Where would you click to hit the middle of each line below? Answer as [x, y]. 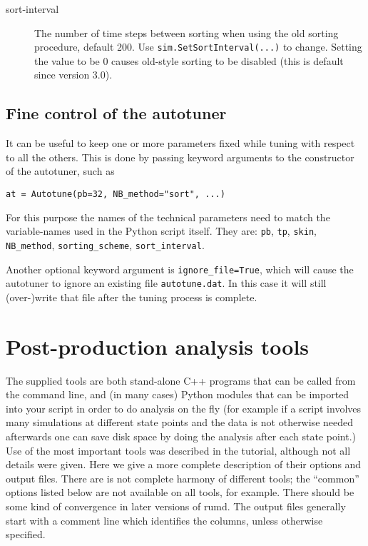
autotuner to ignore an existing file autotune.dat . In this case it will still [166, 283]
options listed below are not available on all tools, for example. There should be [180, 492]
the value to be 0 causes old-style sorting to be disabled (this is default [189, 60]
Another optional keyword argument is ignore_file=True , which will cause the [180, 269]
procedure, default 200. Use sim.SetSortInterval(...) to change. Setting [198, 47]
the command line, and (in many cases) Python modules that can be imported [178, 394]
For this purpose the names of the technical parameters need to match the [168, 217]
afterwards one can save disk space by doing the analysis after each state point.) [181, 436]
